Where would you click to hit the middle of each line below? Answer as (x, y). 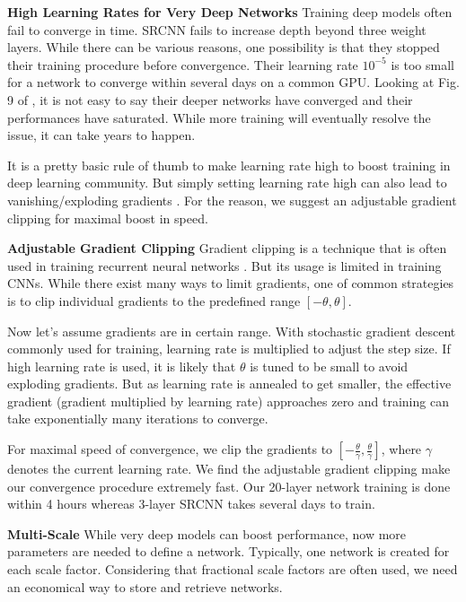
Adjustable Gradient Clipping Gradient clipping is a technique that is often (227, 248)
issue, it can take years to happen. (101, 135)
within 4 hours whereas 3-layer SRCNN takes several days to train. (191, 504)
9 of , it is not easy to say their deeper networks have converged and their (210, 99)
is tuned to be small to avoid (329, 366)
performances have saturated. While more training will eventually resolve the (219, 117)
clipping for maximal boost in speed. (108, 218)
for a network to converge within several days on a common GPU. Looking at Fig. (233, 82)
